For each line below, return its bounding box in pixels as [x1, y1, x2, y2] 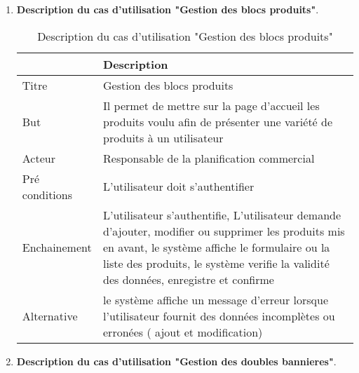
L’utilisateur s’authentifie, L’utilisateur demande [103, 206, 341, 223]
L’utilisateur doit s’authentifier [103, 178, 255, 195]
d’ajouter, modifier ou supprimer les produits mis [103, 222, 345, 239]
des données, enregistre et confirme [103, 271, 274, 287]
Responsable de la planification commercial [103, 149, 315, 166]
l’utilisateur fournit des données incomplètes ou [103, 307, 335, 324]
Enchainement [22, 238, 92, 255]
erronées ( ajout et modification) [103, 323, 263, 340]
